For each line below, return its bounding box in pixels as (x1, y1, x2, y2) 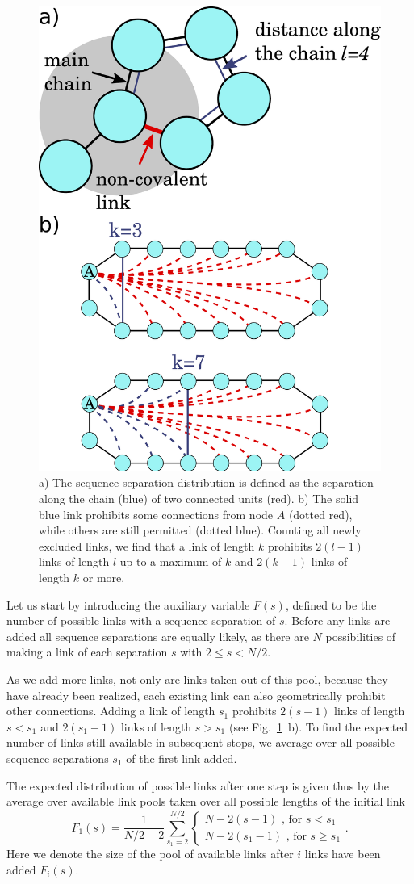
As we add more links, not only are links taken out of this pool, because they (6, 670, 388, 687)
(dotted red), (288, 505, 353, 522)
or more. (82, 568, 125, 585)
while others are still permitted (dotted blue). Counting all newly (39, 522, 362, 538)
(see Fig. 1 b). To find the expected (228, 718, 408, 735)
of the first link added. (126, 749, 237, 766)
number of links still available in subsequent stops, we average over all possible (6, 734, 395, 751)
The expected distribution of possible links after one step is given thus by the (6, 777, 389, 794)
